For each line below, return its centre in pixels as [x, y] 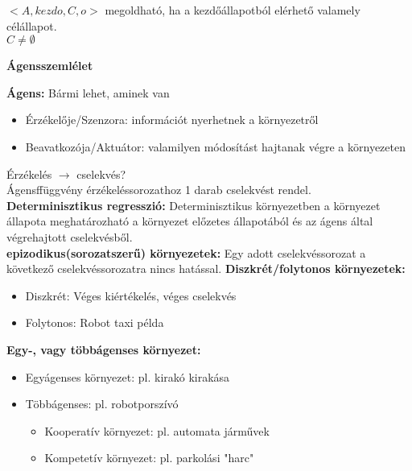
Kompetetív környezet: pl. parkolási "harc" [149, 458]
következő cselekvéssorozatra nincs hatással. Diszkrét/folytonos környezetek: [206, 269]
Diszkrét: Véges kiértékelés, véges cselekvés [131, 295]
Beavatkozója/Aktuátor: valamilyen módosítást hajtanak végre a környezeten [215, 146]
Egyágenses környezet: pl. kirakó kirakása [128, 376]
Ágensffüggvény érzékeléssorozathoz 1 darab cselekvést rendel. [159, 190]
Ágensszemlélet [50, 66]
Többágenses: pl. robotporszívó [102, 404]
